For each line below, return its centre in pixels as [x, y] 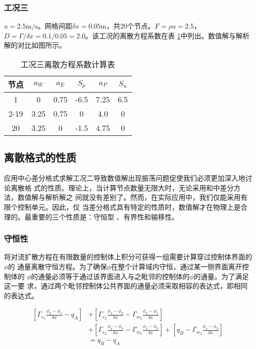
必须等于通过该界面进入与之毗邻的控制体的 [121, 276]
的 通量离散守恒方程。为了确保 [58, 266]
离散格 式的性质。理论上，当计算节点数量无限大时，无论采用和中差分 [122, 187]
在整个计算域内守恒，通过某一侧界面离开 [176, 266]
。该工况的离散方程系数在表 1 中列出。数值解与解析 [167, 35]
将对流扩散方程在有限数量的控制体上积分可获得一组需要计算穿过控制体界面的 [128, 257]
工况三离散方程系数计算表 [68, 64]
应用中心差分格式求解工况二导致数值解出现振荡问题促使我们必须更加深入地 [125, 178]
